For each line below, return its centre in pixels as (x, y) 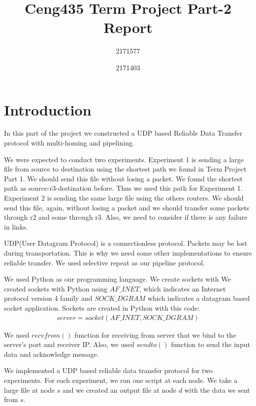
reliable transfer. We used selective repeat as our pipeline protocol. (105, 262)
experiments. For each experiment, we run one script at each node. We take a (121, 380)
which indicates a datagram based (199, 298)
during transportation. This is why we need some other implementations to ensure (128, 252)
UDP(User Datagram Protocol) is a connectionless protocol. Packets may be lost (126, 243)
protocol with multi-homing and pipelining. (69, 143)
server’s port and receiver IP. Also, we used (69, 344)
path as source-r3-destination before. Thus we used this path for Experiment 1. (123, 188)
